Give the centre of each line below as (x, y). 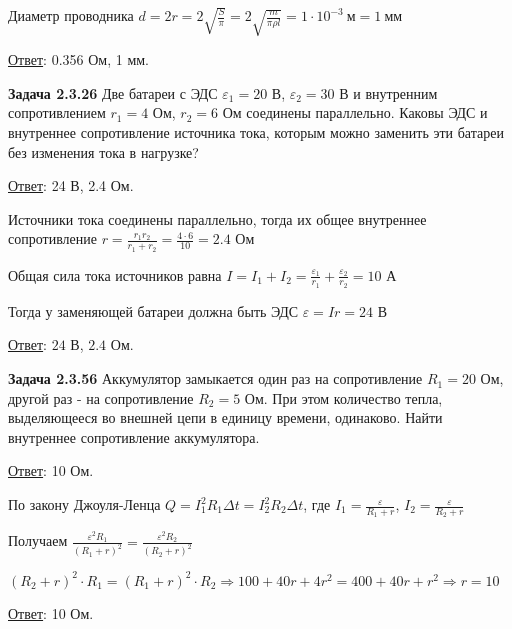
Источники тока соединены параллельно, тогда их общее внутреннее (217, 218)
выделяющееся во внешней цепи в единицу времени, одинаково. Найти (225, 417)
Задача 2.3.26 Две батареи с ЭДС (113, 92)
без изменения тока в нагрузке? (103, 151)
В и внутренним (388, 92)
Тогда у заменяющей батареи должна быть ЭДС (153, 310)
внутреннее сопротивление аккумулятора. (134, 436)
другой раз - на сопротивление (101, 397)
